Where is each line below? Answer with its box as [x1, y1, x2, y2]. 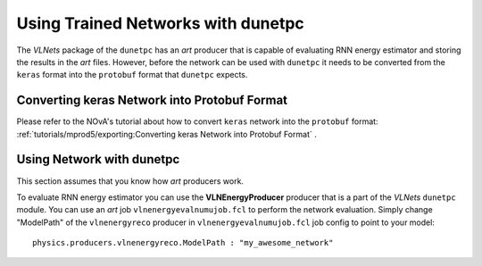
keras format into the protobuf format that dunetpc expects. [16, 70, 248, 80]
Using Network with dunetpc [16, 152, 180, 167]
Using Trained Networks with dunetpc [16, 13, 305, 33]
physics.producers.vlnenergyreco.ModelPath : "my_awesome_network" [32, 237, 334, 248]
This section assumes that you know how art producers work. [16, 175, 245, 187]
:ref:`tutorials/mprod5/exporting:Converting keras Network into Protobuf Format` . [16, 129, 317, 139]
